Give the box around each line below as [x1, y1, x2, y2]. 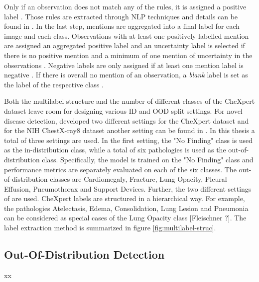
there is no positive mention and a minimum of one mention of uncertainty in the [4, 50, 253, 60]
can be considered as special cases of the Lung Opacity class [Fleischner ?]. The [4, 212, 247, 223]
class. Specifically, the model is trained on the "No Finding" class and [42, 154, 254, 164]
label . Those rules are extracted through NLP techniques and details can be [4, 11, 238, 21]
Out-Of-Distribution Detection [4, 247, 165, 262]
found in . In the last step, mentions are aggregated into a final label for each [4, 21, 240, 31]
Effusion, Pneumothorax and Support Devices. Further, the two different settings [4, 183, 252, 194]
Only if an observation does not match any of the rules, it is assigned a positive [4, 1, 247, 11]
